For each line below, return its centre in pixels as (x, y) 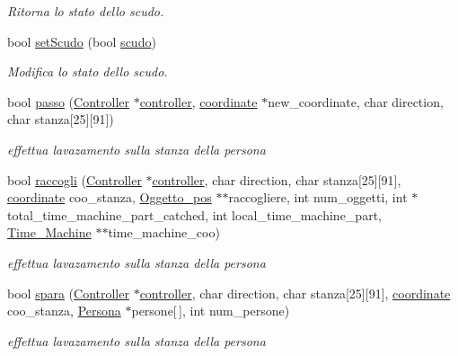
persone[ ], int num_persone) (211, 311)
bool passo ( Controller (68, 101)
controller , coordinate (198, 101)
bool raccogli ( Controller (75, 179)
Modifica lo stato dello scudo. (88, 71)
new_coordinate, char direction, (356, 101)
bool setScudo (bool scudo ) (82, 41)
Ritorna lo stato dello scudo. (86, 11)
